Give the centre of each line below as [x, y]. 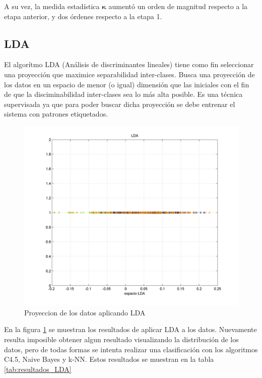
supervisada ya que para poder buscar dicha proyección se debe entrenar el [120, 104]
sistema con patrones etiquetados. [56, 114]
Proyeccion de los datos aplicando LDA [85, 312]
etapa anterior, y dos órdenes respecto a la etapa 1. [83, 16]
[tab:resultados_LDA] [38, 369]
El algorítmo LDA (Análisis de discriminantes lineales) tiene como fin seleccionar [129, 64]
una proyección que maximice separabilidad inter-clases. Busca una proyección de [129, 74]
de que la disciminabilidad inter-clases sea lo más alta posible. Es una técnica [123, 94]
